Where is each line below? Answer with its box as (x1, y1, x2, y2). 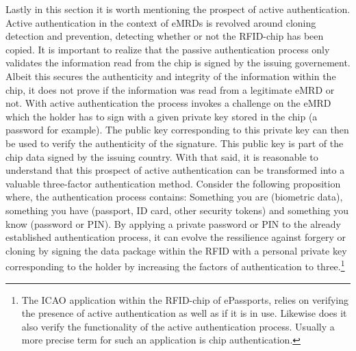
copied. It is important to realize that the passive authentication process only (5, 42, 330, 56)
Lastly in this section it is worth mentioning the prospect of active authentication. (5, 2, 351, 16)
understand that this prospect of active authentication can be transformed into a (5, 163, 345, 177)
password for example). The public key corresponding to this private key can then (5, 122, 349, 137)
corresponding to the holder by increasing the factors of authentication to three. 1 (5, 257, 345, 273)
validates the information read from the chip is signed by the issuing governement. (5, 55, 351, 70)
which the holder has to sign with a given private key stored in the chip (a (5, 109, 318, 123)
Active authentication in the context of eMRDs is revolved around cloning (5, 15, 316, 29)
